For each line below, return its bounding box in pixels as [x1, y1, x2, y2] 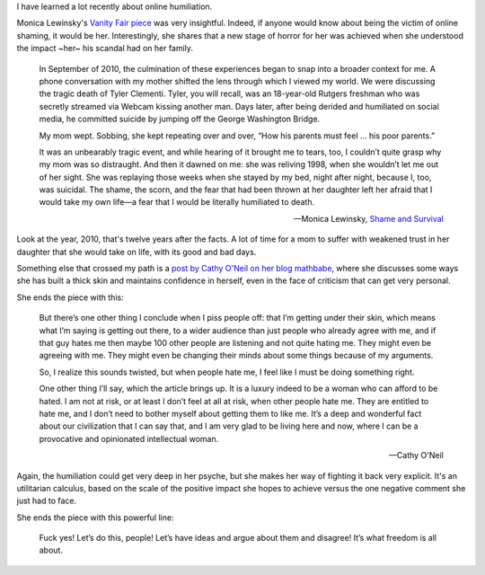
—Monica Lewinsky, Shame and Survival [293, 213, 444, 224]
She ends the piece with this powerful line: [16, 512, 174, 523]
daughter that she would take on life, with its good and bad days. [16, 246, 257, 257]
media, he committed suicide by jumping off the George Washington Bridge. [39, 113, 321, 125]
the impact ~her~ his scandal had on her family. [16, 43, 193, 54]
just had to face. [16, 495, 77, 507]
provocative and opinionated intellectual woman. [39, 433, 219, 444]
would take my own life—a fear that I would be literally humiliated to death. [39, 197, 315, 208]
